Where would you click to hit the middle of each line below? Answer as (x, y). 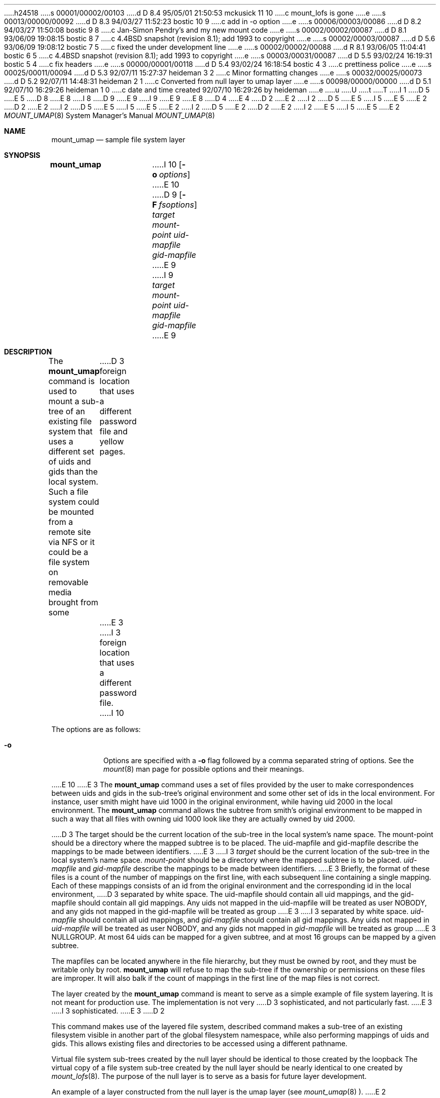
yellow (112, 441)
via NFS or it (72, 542)
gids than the (73, 472)
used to (63, 391)
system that (71, 431)
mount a (64, 401)
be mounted (71, 512)
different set (71, 451)
